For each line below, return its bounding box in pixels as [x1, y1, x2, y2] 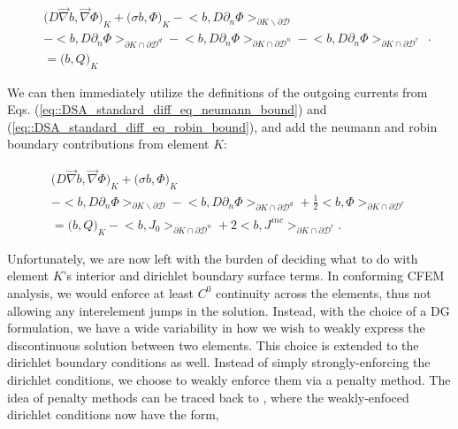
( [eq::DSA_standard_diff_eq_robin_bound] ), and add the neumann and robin [7, 117, 438, 135]
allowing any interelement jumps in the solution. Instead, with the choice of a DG [7, 301, 450, 319]
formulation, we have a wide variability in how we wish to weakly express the [7, 318, 425, 337]
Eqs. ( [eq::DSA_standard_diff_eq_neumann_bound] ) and [7, 100, 327, 119]
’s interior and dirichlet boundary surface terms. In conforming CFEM [63, 266, 445, 285]
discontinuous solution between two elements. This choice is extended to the [7, 335, 419, 354]
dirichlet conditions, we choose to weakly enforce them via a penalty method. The [7, 370, 451, 388]
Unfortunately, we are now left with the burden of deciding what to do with [7, 249, 418, 267]
